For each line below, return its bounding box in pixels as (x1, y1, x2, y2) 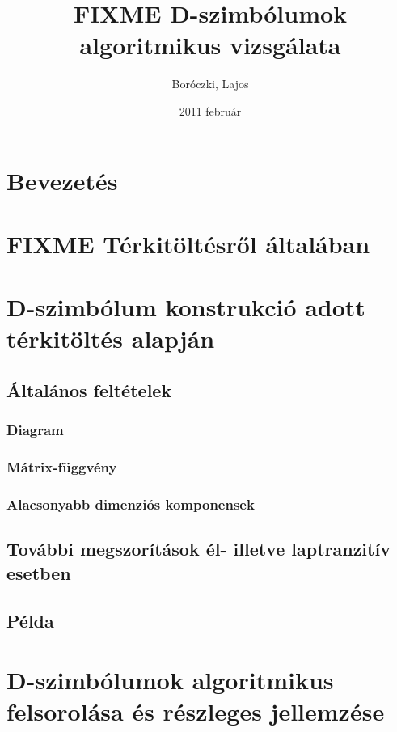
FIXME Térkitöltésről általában (6, 226, 370, 260)
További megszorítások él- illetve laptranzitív (6, 536, 391, 561)
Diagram (6, 420, 64, 440)
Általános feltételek (6, 378, 172, 403)
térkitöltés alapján (6, 322, 215, 355)
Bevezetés (6, 163, 118, 197)
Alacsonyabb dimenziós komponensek (6, 494, 255, 514)
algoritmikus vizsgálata (79, 28, 341, 61)
